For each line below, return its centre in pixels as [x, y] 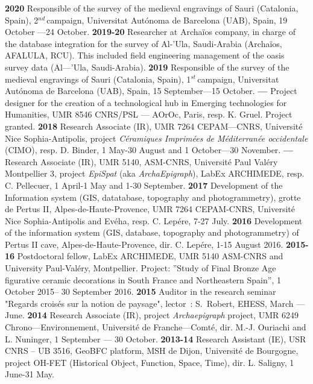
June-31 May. [30, 374]
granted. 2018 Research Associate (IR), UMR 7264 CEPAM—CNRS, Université [154, 126]
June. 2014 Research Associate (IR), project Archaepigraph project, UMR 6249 [152, 315]
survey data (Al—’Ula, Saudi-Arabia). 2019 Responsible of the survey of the [147, 67]
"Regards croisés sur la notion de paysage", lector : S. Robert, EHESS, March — [155, 303]
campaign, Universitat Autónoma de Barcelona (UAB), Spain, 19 [167, 20]
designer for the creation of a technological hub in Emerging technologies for [146, 102]
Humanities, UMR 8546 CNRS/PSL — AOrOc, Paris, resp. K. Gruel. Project [149, 114]
